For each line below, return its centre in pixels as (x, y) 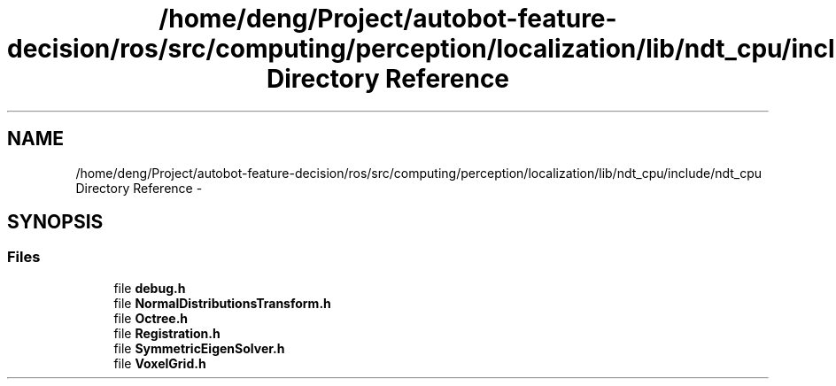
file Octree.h (151, 318)
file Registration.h (167, 333)
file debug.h (150, 288)
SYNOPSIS (55, 222)
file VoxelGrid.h (160, 363)
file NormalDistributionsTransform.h (222, 303)
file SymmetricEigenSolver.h (199, 348)
